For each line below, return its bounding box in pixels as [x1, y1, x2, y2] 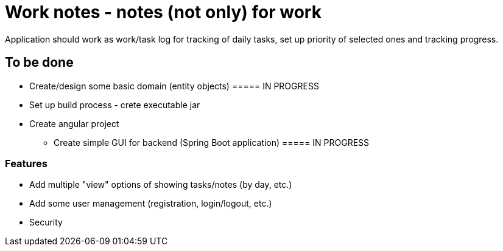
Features [5, 157, 47, 170]
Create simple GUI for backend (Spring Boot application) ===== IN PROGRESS [54, 137, 370, 148]
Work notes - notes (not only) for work [5, 2, 322, 22]
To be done [5, 55, 74, 70]
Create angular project [29, 118, 119, 129]
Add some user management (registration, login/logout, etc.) [29, 198, 272, 209]
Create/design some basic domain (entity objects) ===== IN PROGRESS [29, 80, 319, 91]
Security [29, 217, 63, 228]
